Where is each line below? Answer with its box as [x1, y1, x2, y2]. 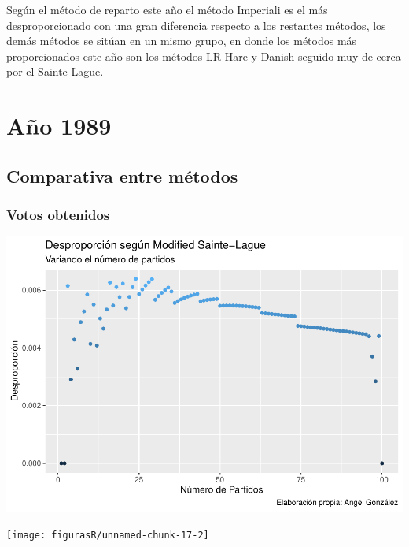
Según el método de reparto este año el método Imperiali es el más [6, 2, 328, 17]
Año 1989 [6, 110, 112, 142]
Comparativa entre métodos [6, 163, 238, 188]
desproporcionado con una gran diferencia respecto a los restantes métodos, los [6, 17, 386, 33]
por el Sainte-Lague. [6, 63, 104, 80]
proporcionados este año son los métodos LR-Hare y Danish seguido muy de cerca [6, 47, 401, 64]
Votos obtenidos [6, 205, 110, 225]
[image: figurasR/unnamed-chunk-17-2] [6, 529, 209, 541]
